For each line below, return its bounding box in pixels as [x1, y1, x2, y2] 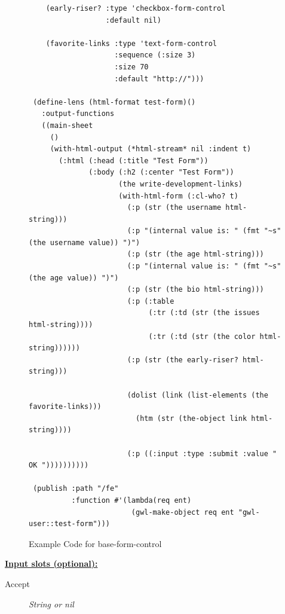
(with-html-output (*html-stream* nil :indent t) [50, 145, 252, 154]
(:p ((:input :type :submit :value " [127, 449, 277, 458]
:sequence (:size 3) [114, 51, 196, 60]
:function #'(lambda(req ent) [71, 496, 192, 505]
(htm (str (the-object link [135, 414, 247, 423]
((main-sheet [41, 121, 93, 130]
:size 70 [114, 62, 149, 71]
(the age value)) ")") [29, 273, 119, 282]
